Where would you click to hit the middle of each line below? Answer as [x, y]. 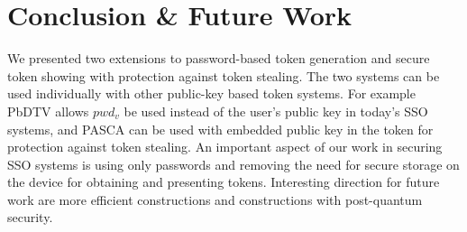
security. [30, 217]
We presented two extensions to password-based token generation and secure [219, 58]
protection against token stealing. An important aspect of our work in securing [225, 147]
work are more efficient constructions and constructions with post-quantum [215, 199]
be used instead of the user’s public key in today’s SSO [276, 111]
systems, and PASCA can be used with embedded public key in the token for [220, 129]
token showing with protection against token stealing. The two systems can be [224, 75]
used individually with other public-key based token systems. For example [211, 93]
